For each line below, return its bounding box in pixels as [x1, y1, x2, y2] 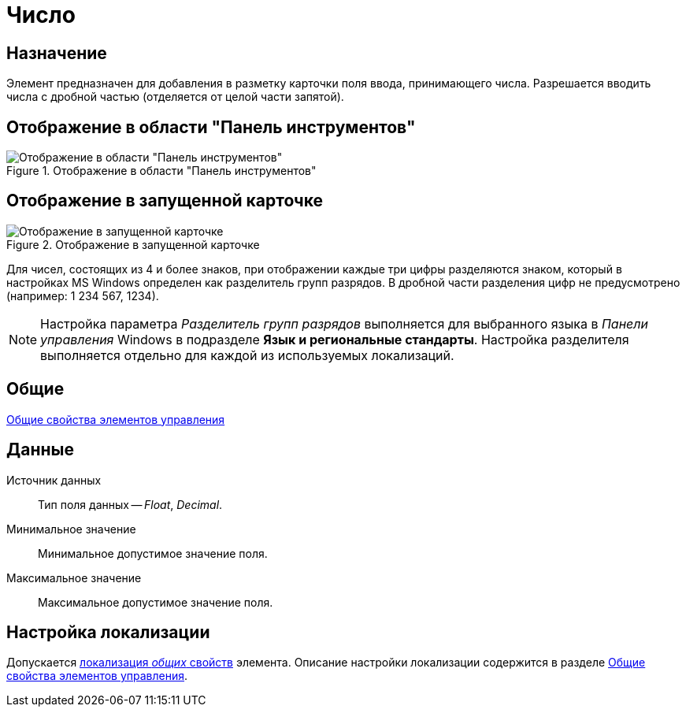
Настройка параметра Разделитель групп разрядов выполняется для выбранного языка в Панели [40, 315, 648, 332]
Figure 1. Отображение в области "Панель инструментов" [6, 164, 317, 178]
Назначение [6, 43, 107, 63]
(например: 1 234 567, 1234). [6, 288, 159, 303]
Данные [6, 440, 74, 460]
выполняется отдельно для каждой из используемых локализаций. [40, 347, 454, 363]
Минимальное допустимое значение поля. [38, 546, 268, 560]
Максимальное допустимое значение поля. [38, 595, 273, 609]
